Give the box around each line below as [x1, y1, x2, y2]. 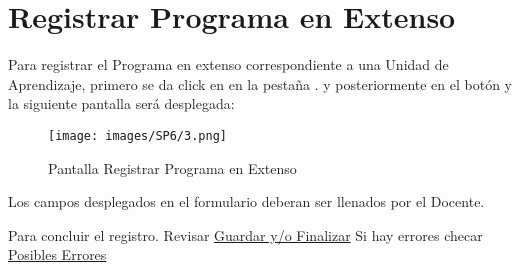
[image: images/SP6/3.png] [48, 128, 227, 143]
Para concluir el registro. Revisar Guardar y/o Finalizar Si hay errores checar [8, 224, 483, 245]
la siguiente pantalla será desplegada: [8, 93, 235, 114]
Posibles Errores [8, 244, 107, 265]
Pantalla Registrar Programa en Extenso [48, 157, 297, 178]
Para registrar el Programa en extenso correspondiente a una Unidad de [8, 54, 449, 75]
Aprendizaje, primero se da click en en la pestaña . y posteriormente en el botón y [8, 73, 513, 94]
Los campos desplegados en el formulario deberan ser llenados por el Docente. [8, 191, 485, 212]
